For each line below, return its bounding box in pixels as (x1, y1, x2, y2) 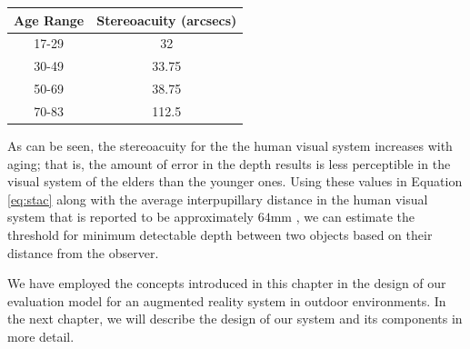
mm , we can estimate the (270, 207, 415, 226)
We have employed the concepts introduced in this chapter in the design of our (7, 274, 446, 293)
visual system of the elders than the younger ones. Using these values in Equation (7, 172, 463, 191)
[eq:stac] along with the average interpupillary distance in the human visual (7, 189, 428, 208)
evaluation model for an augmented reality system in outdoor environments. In (7, 291, 446, 310)
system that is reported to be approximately (7, 207, 255, 226)
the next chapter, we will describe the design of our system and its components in (7, 309, 463, 328)
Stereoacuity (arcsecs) (96, 10, 237, 29)
